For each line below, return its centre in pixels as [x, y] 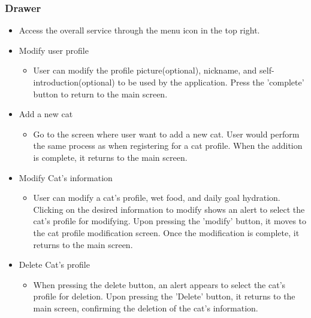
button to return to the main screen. [100, 94]
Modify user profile [54, 50]
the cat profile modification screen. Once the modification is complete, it [166, 232]
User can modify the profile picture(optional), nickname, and [145, 70]
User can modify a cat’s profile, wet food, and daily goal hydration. [157, 198]
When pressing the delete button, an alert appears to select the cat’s [159, 284]
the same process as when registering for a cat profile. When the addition [168, 146]
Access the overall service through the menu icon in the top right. [139, 30]
